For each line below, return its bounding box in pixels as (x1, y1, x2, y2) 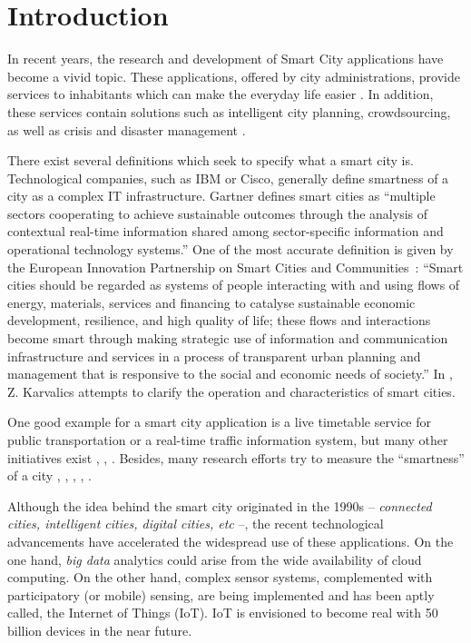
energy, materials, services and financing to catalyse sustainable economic (7, 292, 416, 312)
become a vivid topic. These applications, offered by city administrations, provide (7, 66, 460, 85)
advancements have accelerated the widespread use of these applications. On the (7, 531, 454, 550)
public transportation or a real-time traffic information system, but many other (7, 430, 448, 449)
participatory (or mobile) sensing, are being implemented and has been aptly (7, 585, 435, 604)
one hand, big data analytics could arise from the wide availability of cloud (7, 549, 422, 569)
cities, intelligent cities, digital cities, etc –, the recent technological (7, 514, 384, 533)
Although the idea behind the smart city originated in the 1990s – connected (7, 496, 432, 515)
